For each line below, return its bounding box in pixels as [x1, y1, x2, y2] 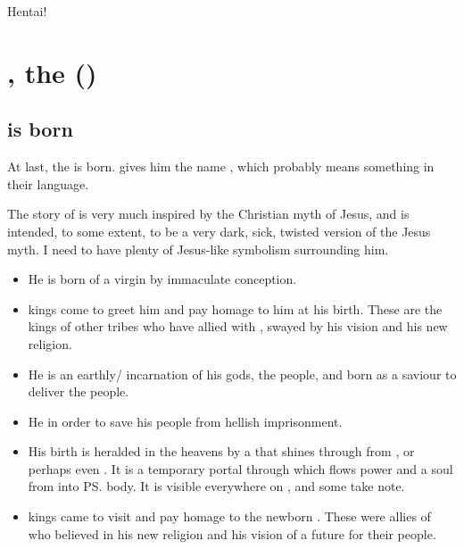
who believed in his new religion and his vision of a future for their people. [28, 524, 436, 543]
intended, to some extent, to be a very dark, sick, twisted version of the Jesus [7, 221, 431, 240]
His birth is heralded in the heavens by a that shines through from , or [28, 442, 415, 461]
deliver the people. [28, 382, 129, 401]
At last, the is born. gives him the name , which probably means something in [7, 157, 435, 176]
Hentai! [7, 2, 47, 20]
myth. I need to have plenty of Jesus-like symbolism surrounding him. [7, 239, 389, 258]
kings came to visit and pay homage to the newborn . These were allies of [28, 507, 431, 526]
